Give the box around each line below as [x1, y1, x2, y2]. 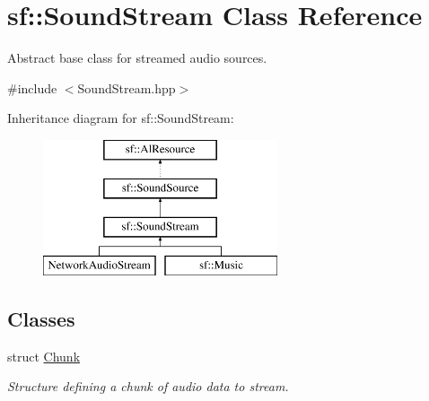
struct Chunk [7, 346, 81, 365]
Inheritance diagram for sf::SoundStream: [7, 109, 234, 127]
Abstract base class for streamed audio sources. [7, 48, 267, 67]
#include [7, 78, 57, 97]
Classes [7, 305, 75, 333]
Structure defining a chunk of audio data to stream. [7, 377, 289, 396]
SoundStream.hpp [77, 78, 176, 97]
